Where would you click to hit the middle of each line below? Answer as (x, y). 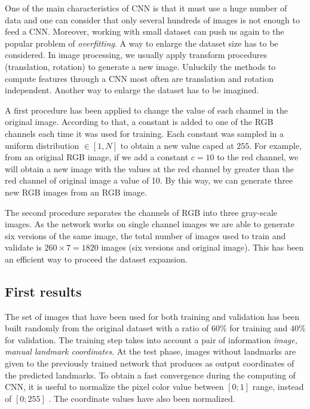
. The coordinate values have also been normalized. (142, 398)
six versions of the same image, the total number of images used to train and (145, 235)
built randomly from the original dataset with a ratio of (107, 328)
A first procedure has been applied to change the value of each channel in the (146, 110)
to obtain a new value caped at (177, 145)
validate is (23, 247)
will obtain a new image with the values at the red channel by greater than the (149, 168)
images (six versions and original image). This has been (202, 247)
